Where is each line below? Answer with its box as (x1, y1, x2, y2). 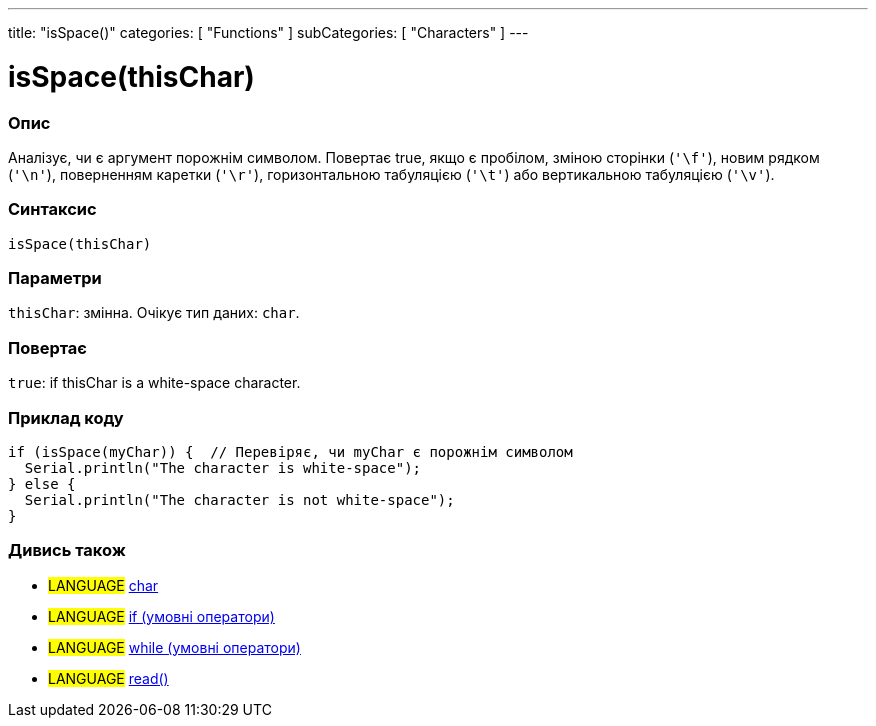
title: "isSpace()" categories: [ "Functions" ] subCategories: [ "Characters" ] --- (8, 24, 529, 41)
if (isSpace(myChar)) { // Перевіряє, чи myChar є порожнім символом (8, 443, 573, 460)
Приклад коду (8, 407, 124, 428)
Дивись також (8, 540, 126, 561)
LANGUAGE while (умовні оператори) (48, 638, 301, 656)
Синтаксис (8, 199, 97, 220)
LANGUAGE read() (48, 669, 169, 687)
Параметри (8, 268, 102, 288)
